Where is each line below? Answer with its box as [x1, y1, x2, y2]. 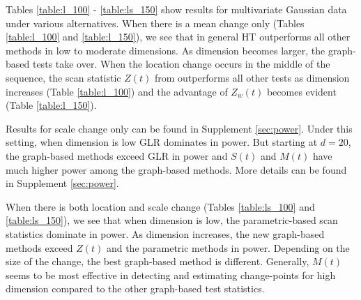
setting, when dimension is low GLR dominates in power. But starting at [6, 135, 318, 149]
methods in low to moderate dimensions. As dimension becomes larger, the [6, 43, 325, 57]
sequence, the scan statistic [6, 70, 121, 84]
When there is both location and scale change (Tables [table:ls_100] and [6, 199, 315, 213]
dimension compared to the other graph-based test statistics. [6, 281, 265, 296]
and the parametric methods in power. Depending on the [106, 240, 350, 255]
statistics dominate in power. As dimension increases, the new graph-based [6, 226, 325, 241]
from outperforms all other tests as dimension [154, 70, 350, 84]
